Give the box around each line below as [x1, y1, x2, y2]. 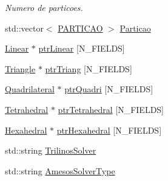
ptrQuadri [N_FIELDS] [64, 83, 153, 95]
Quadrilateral [5, 83, 55, 95]
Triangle [5, 62, 36, 75]
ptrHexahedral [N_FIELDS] [56, 123, 162, 136]
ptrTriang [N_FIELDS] [45, 62, 132, 75]
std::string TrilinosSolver [5, 144, 96, 157]
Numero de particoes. [5, 1, 83, 13]
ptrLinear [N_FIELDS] [38, 42, 125, 55]
